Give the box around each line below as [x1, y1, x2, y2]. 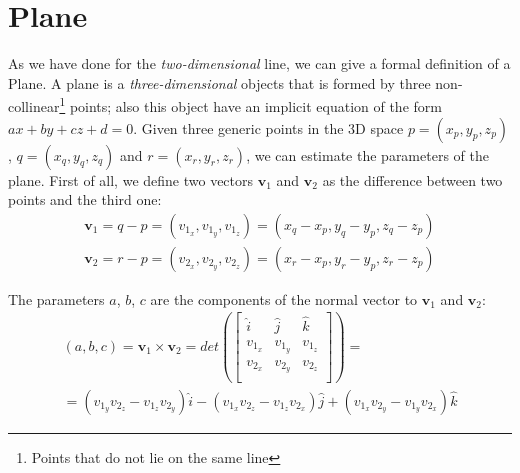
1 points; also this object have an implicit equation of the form [59, 93, 442, 116]
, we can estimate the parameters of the [246, 144, 489, 165]
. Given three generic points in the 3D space [133, 117, 404, 138]
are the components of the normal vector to [150, 288, 418, 309]
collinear [8, 95, 60, 116]
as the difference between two [322, 169, 503, 190]
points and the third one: [8, 189, 162, 210]
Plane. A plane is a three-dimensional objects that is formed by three [8, 72, 431, 93]
